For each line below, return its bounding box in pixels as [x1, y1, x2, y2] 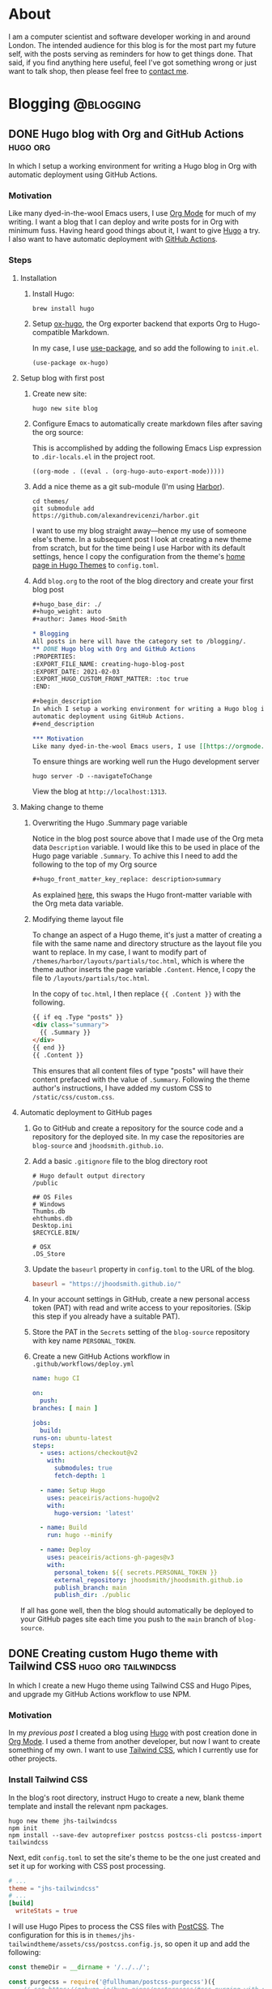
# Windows [32, 1200, 66, 1208]
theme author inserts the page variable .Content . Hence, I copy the [32, 965, 257, 975]
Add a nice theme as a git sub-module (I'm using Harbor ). [32, 481, 225, 491]
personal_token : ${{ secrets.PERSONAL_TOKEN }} [53, 1568, 218, 1577]
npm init [8, 1823, 38, 1832]
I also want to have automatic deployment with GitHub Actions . [8, 235, 219, 244]
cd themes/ [32, 497, 70, 506]
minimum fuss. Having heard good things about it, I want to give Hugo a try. [8, 226, 261, 235]
